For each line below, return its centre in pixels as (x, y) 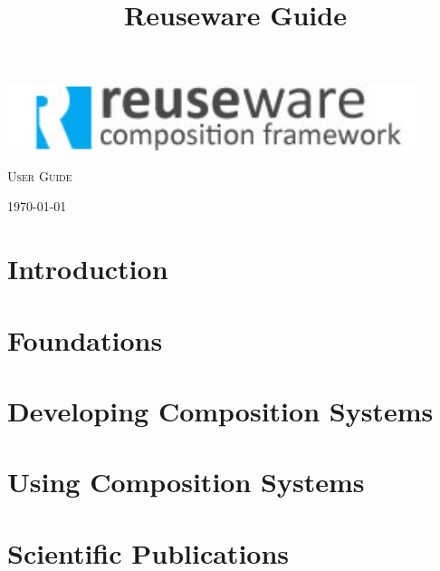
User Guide (40, 175)
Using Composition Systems (186, 482)
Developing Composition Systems (220, 410)
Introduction (88, 269)
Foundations (85, 339)
